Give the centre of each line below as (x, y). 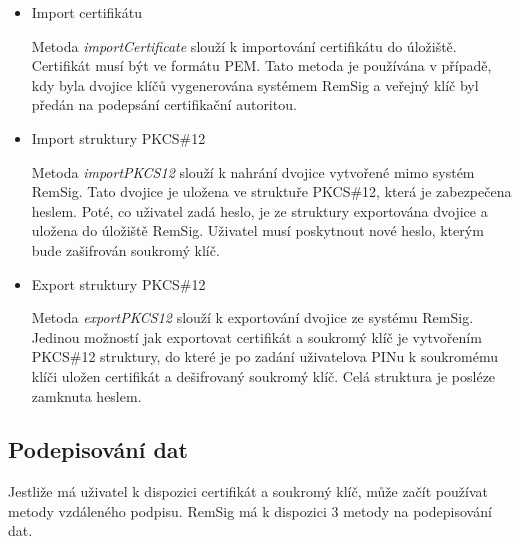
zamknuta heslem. (86, 395)
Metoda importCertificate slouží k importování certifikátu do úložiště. (244, 45)
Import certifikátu (86, 12)
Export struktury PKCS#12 (118, 283)
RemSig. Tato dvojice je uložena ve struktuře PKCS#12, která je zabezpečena (271, 191)
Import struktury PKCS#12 (118, 137)
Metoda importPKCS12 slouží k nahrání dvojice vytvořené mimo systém (253, 171)
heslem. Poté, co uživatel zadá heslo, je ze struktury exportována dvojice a (259, 210)
